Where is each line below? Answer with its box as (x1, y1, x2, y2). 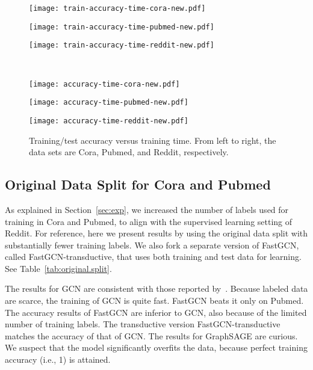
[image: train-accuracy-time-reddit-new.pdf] (29, 41, 214, 50)
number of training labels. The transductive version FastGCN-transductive (5, 318, 280, 330)
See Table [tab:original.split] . (5, 262, 112, 274)
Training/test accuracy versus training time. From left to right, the (29, 134, 276, 146)
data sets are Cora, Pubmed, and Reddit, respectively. (29, 146, 229, 158)
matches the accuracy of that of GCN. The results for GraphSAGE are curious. (5, 329, 298, 342)
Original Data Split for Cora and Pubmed (5, 175, 271, 194)
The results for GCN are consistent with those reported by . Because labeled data (5, 282, 308, 295)
